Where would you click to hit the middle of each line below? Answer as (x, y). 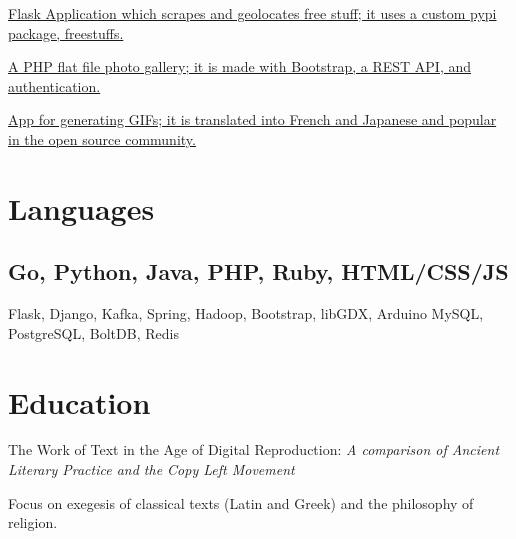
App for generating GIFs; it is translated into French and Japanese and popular (252, 119)
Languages (81, 207)
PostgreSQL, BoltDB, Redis (93, 332)
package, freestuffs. (66, 32)
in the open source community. (102, 138)
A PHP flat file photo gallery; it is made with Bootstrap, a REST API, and (240, 66)
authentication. (54, 85)
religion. (33, 522)
